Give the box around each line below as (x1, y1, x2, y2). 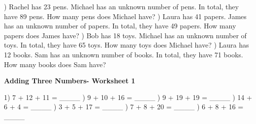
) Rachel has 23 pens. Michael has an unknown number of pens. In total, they (4, 1, 239, 11)
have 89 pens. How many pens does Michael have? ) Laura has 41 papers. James (4, 11, 247, 21)
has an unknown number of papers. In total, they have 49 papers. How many (4, 21, 236, 31)
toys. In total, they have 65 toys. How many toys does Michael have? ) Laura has (4, 40, 249, 50)
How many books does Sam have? (4, 59, 106, 69)
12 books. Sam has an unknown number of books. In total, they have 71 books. (4, 49, 243, 59)
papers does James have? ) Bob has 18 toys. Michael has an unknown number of (4, 30, 247, 40)
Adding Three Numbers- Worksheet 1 (4, 75, 135, 86)
